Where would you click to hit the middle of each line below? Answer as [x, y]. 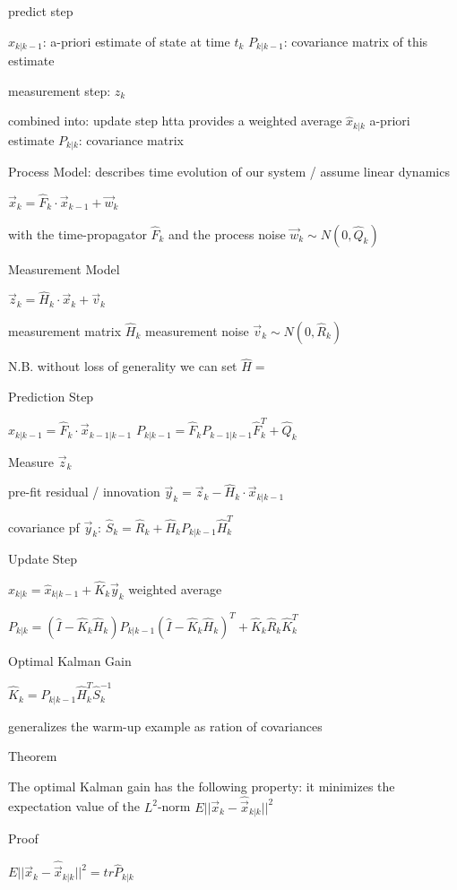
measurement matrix [65, 330]
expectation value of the [74, 806]
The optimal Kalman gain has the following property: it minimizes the [202, 786]
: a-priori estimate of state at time [136, 41]
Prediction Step [51, 396]
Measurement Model [64, 268]
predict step [41, 11]
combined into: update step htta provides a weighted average [175, 121]
